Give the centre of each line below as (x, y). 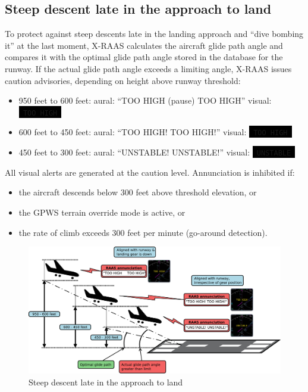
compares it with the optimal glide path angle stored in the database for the (144, 57)
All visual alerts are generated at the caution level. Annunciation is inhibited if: (150, 172)
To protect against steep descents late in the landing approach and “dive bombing (154, 34)
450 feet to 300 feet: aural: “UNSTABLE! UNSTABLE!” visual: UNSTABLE (155, 152)
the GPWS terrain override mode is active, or (102, 212)
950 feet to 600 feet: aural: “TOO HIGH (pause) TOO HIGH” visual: (145, 100)
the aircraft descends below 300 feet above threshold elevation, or (138, 192)
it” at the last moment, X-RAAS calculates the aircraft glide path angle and (144, 45)
